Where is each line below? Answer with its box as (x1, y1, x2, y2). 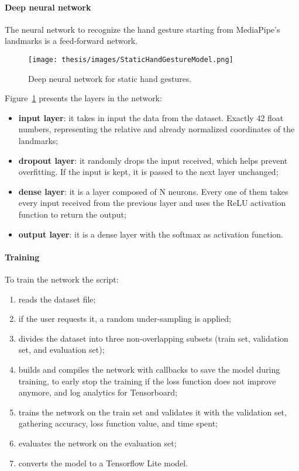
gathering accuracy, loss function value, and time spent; (18, 417, 218, 429)
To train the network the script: (5, 273, 119, 285)
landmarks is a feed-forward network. (5, 35, 138, 47)
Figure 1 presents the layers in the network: (5, 92, 162, 104)
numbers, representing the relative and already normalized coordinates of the (18, 123, 295, 135)
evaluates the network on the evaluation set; (18, 436, 177, 449)
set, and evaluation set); (18, 343, 105, 356)
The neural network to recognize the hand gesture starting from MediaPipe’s (5, 23, 280, 35)
